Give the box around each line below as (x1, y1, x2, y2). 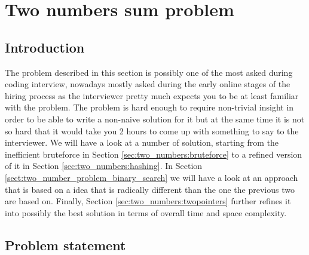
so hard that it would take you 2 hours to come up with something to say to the (5, 124, 299, 137)
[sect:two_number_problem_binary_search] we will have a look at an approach (5, 171, 298, 183)
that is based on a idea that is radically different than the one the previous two (5, 183, 295, 195)
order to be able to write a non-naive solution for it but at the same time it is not (5, 112, 305, 125)
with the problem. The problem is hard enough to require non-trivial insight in (5, 101, 294, 113)
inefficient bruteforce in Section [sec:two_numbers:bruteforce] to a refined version (5, 148, 302, 160)
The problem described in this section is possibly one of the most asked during (5, 66, 293, 78)
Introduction (5, 38, 85, 56)
